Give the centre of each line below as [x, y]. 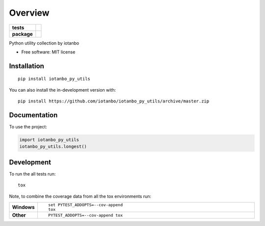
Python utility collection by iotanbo [44, 43]
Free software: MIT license [48, 52]
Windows [23, 207]
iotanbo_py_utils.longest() [53, 147]
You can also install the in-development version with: [63, 90]
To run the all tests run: [32, 174]
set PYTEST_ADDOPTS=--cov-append [85, 205]
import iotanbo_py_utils [49, 140]
